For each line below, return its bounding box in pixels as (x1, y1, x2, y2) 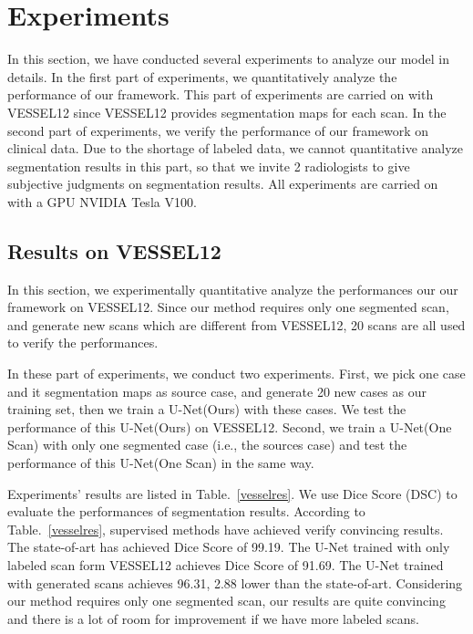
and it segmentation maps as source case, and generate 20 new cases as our (7, 381, 427, 400)
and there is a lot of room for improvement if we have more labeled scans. (7, 608, 419, 628)
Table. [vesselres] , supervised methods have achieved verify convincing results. (7, 519, 444, 538)
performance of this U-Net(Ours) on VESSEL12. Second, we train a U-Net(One (7, 417, 452, 436)
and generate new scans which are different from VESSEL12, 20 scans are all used (7, 315, 466, 334)
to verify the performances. (7, 333, 159, 352)
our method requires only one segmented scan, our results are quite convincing (7, 591, 446, 610)
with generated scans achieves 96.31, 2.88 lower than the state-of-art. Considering (7, 573, 463, 592)
